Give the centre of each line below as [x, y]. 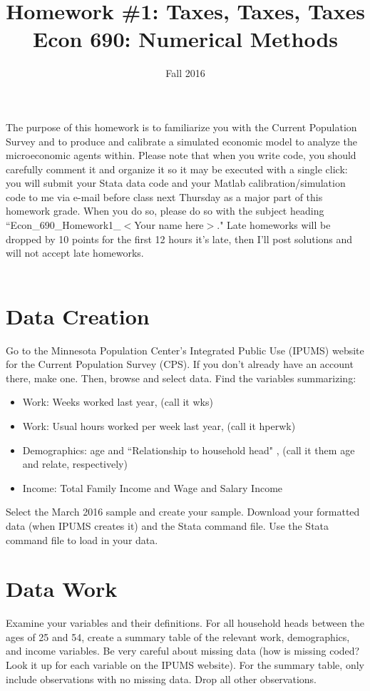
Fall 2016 [185, 73]
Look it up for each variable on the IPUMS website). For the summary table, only [185, 665]
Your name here [169, 225]
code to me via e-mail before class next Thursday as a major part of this [164, 196]
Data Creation [78, 316]
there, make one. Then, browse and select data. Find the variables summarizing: [181, 378]
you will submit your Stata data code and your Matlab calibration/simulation [176, 183]
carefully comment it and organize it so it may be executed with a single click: [177, 169]
